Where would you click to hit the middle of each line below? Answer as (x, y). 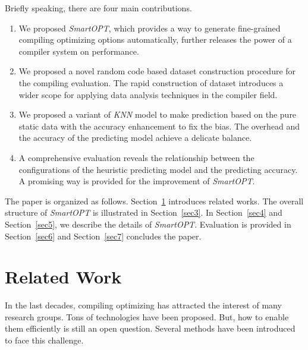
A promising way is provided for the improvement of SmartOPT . (137, 181)
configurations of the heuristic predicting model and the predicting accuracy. (158, 169)
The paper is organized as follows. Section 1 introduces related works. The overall (154, 201)
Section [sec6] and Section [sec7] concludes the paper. (103, 236)
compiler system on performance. (79, 51)
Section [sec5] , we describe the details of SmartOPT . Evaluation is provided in (148, 224)
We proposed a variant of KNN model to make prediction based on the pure (158, 114)
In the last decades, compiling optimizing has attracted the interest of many (143, 305)
